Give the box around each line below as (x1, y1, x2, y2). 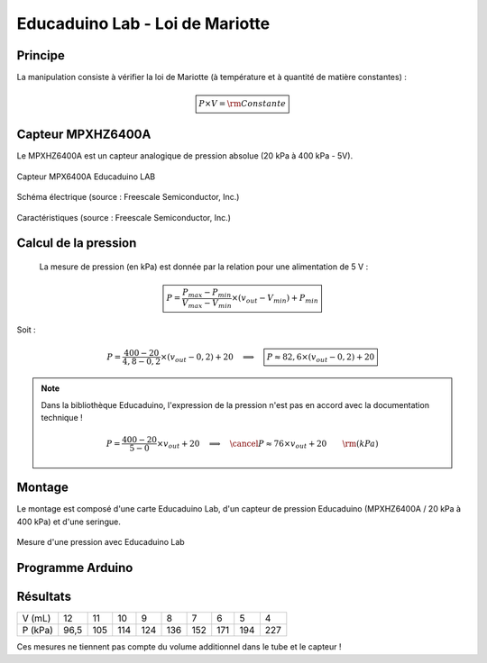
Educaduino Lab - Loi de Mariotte (16, 14, 271, 33)
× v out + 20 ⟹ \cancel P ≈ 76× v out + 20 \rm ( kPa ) (156, 438, 379, 450)
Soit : (16, 324, 36, 335)
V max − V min (181, 297, 232, 310)
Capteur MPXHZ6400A (16, 127, 152, 142)
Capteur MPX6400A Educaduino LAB (16, 171, 156, 182)
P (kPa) (22, 624, 54, 637)
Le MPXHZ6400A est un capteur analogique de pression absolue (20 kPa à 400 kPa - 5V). (16, 150, 354, 161)
